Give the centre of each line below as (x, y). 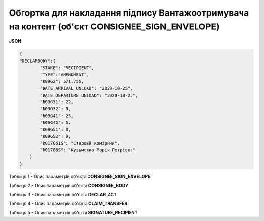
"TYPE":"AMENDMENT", (65, 74)
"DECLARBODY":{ (37, 61)
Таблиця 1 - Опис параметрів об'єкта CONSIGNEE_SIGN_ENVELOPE (80, 176)
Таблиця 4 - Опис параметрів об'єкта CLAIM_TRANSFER (68, 203)
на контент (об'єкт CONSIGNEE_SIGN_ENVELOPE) (114, 26)
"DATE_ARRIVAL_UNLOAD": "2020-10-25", (86, 88)
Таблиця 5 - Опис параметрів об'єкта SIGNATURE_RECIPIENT (73, 213)
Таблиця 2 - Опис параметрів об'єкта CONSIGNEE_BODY (69, 185)
